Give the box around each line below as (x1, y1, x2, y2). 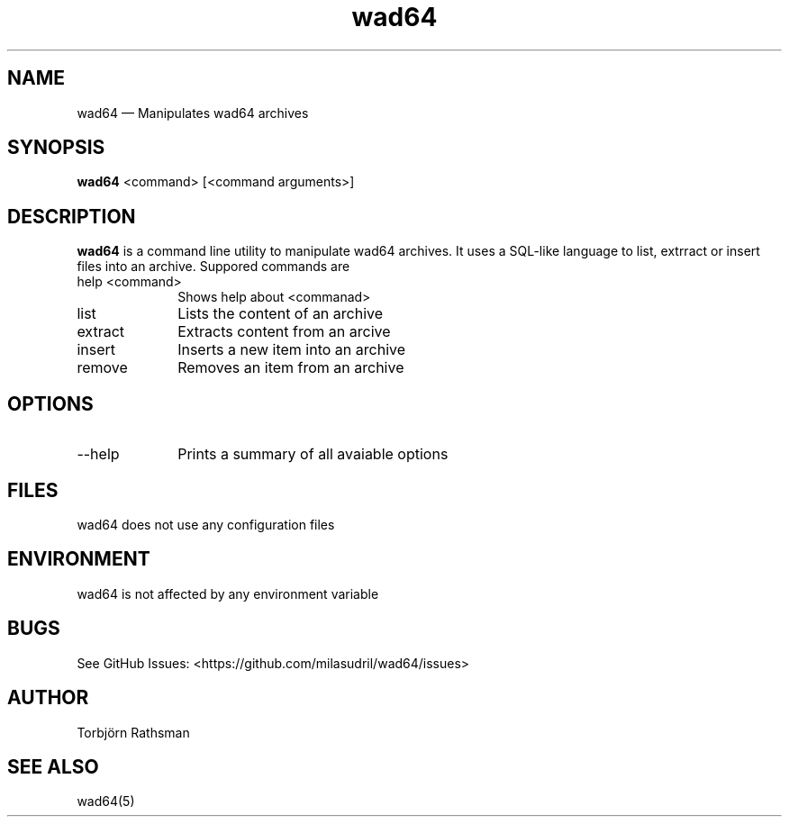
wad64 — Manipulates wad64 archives (77, 104, 309, 121)
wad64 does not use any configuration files (77, 516, 335, 532)
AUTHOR (7, 686, 89, 710)
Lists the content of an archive (177, 304, 384, 323)
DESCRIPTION (7, 204, 136, 228)
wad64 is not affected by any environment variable (77, 585, 379, 602)
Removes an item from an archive (177, 358, 404, 377)
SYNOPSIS (7, 136, 105, 159)
